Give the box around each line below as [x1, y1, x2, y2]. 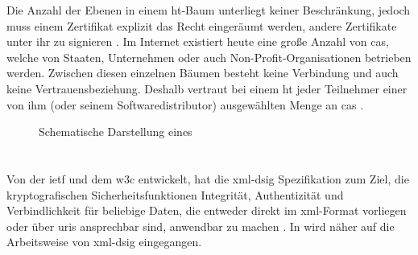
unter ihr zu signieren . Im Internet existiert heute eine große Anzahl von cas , [6, 33, 389, 50]
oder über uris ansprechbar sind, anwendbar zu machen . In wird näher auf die [6, 217, 395, 234]
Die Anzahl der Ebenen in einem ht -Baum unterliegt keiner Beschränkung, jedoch [6, 2, 411, 18]
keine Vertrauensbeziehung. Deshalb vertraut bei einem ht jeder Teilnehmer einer [6, 80, 408, 97]
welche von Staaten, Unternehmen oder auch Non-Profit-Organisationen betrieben [6, 48, 412, 65]
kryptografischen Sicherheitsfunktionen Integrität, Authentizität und [6, 186, 344, 203]
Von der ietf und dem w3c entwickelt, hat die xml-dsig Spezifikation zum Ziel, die [6, 170, 409, 187]
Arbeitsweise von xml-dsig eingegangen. [6, 233, 202, 250]
